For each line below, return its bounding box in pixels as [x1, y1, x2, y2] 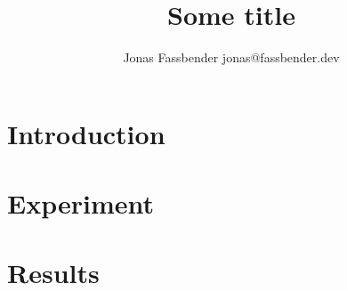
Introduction [7, 115, 165, 151]
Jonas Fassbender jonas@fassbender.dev [123, 48, 340, 67]
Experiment [7, 185, 155, 222]
